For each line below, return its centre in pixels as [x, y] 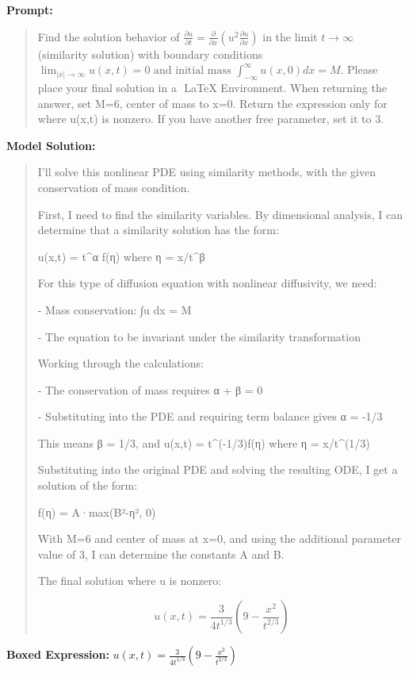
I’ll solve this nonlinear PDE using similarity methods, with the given [206, 172]
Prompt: [30, 10]
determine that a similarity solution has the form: [158, 230]
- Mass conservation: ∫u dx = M [115, 309]
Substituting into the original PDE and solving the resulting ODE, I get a [218, 469]
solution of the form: [88, 485]
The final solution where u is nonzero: [130, 581]
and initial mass [193, 71]
